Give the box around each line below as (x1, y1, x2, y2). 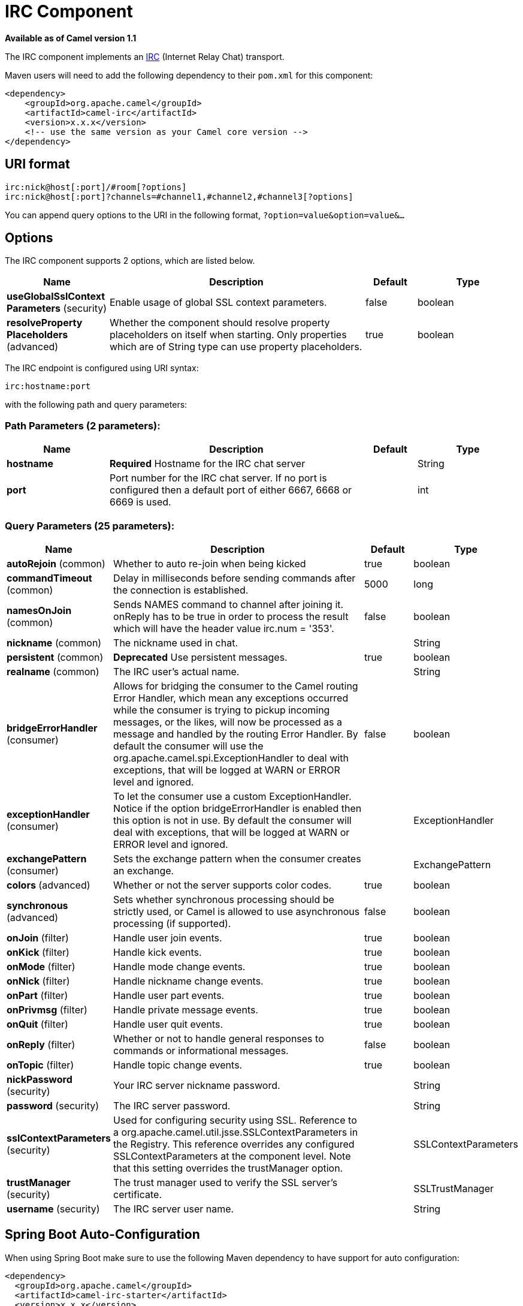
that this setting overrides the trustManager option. (113, 1161, 343, 1174)
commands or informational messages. (113, 1044, 289, 1057)
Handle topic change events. (113, 1058, 243, 1071)
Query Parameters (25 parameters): (5, 519, 175, 532)
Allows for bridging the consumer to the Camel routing (113, 679, 358, 692)
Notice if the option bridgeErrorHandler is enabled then (113, 802, 362, 814)
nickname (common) (7, 636, 102, 649)
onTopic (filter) (7, 1058, 74, 1071)
